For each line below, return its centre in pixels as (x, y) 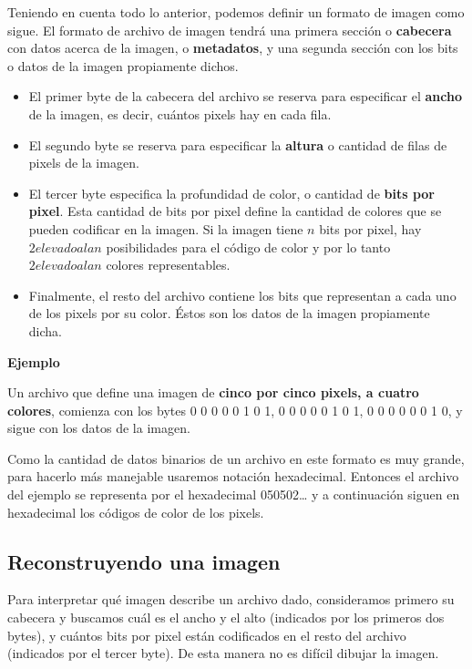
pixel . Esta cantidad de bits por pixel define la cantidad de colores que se (235, 211)
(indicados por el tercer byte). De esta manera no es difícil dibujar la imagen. (223, 653)
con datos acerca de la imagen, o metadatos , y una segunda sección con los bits (233, 48)
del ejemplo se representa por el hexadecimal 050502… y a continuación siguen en (234, 494)
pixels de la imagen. (84, 163)
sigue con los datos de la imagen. (99, 428)
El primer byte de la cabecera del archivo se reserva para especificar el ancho (245, 96)
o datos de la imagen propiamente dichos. (123, 65)
